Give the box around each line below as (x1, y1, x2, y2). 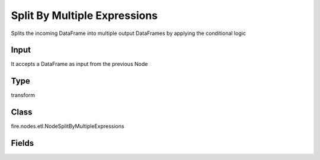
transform (11, 92, 36, 99)
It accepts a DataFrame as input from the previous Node (11, 60, 148, 68)
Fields (11, 138, 34, 148)
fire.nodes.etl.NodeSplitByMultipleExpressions (11, 123, 124, 130)
